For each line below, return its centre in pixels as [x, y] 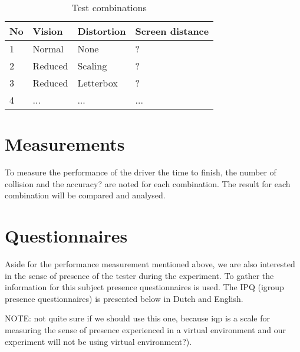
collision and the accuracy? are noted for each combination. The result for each [148, 183]
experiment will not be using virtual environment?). [98, 341]
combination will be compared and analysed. [85, 195]
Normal [48, 49]
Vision [48, 31]
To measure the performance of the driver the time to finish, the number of [141, 172]
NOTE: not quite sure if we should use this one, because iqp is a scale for [137, 318]
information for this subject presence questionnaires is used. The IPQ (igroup [144, 287]
